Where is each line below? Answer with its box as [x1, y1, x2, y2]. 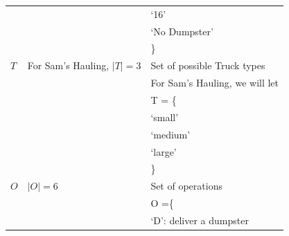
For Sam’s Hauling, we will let [150, 75, 279, 90]
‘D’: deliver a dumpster [150, 212, 249, 227]
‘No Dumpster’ [150, 24, 213, 38]
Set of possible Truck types [150, 58, 265, 73]
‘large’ [150, 144, 177, 158]
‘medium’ [150, 127, 191, 141]
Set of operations [150, 179, 222, 193]
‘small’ [150, 109, 179, 124]
